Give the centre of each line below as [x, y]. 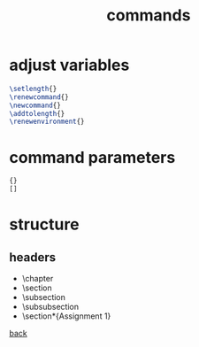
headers [33, 257]
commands [149, 15]
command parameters [92, 157]
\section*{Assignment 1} [66, 316]
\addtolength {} [37, 113]
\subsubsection [50, 307]
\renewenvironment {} [47, 122]
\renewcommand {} [39, 97]
